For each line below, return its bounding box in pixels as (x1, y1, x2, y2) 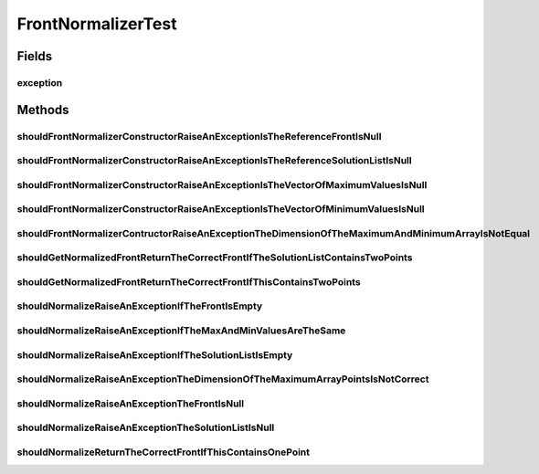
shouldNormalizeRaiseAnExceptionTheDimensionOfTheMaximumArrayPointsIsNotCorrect (16, 373, 429, 385)
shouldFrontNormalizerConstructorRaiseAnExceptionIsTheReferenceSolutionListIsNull (16, 154, 412, 167)
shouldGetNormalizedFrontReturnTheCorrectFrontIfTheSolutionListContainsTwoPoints (16, 251, 413, 264)
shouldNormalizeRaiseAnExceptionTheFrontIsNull (16, 397, 245, 410)
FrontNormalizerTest (16, 14, 177, 34)
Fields (16, 48, 53, 64)
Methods (16, 101, 69, 118)
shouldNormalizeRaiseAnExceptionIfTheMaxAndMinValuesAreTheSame (16, 324, 346, 337)
